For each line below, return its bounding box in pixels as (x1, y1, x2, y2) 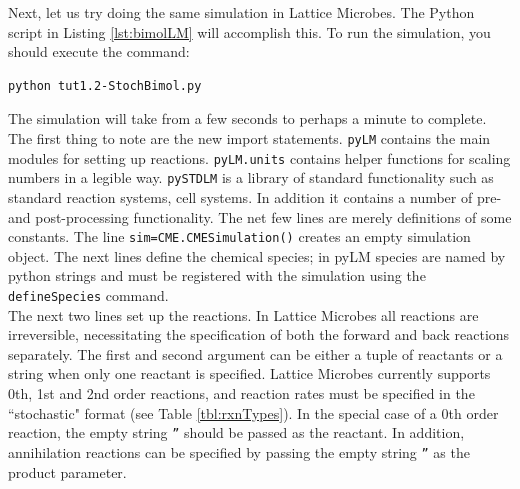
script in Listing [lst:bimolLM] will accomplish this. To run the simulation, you (8, 21, 491, 42)
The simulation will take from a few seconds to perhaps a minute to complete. (8, 108, 487, 129)
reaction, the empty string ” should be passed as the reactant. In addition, (8, 422, 465, 443)
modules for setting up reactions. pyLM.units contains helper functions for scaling (8, 147, 511, 168)
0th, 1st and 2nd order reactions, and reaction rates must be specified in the (8, 383, 475, 403)
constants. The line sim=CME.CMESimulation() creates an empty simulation (8, 226, 471, 247)
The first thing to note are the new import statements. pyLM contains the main (8, 127, 491, 148)
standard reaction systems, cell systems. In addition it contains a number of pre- (8, 186, 502, 207)
